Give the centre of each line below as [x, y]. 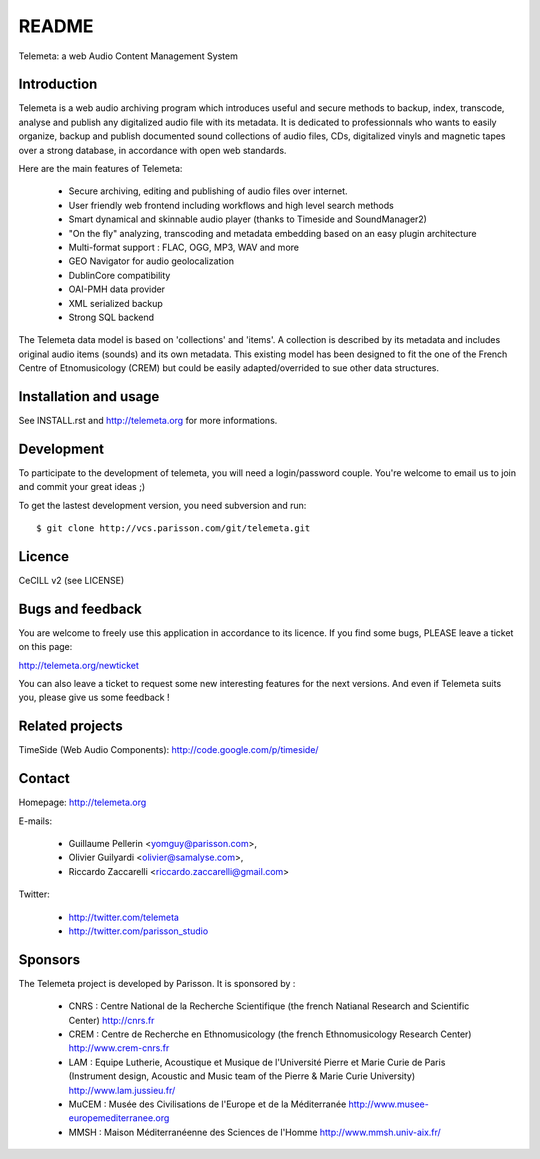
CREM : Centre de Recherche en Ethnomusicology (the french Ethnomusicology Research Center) [270, 1034]
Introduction [58, 84]
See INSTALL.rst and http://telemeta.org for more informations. [148, 420]
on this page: [45, 647]
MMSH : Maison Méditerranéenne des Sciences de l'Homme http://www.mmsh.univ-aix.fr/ [255, 1132]
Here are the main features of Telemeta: [100, 169]
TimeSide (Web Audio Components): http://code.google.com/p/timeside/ [168, 750]
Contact [44, 778]
